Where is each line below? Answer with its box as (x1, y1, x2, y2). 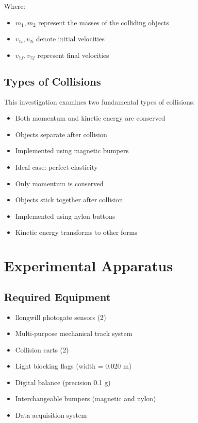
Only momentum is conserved (15, 178, 104, 188)
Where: (4, 1, 25, 11)
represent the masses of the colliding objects (38, 17, 169, 27)
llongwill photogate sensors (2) (15, 312, 106, 322)
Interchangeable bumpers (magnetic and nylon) (15, 393, 156, 404)
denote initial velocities (36, 34, 105, 44)
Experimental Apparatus (4, 256, 173, 276)
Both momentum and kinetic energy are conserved (15, 113, 165, 123)
